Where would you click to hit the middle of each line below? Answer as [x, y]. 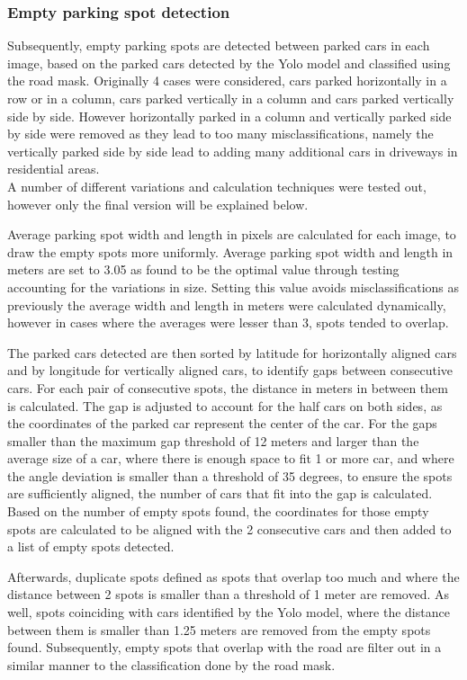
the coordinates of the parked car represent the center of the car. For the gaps [222, 423]
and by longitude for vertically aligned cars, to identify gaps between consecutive [230, 370]
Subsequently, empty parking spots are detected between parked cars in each [219, 45]
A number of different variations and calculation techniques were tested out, [217, 186]
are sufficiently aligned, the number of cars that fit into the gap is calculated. [220, 493]
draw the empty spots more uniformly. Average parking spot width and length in [230, 251]
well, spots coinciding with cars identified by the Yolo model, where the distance [229, 612]
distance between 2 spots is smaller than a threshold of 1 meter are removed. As [229, 594]
